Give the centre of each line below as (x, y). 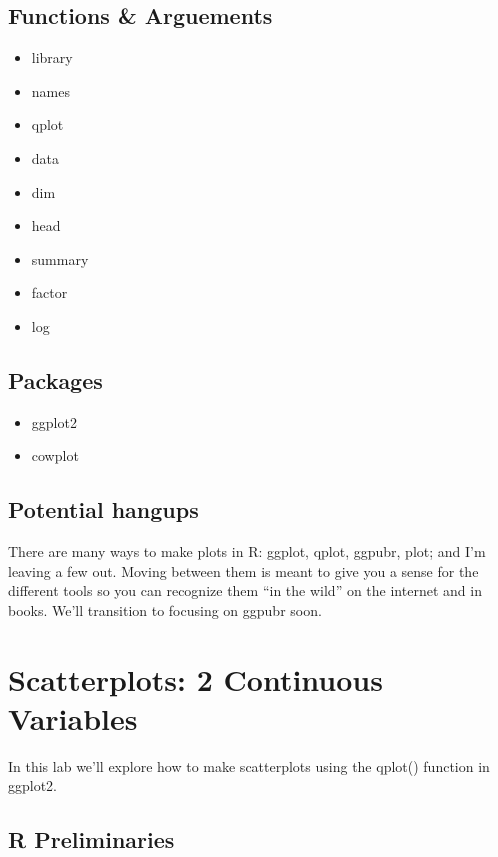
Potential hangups (103, 509)
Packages (55, 379)
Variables (73, 717)
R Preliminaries (91, 839)
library (52, 57)
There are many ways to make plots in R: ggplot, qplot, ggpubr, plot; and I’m (247, 551)
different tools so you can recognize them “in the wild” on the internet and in (245, 590)
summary (60, 258)
